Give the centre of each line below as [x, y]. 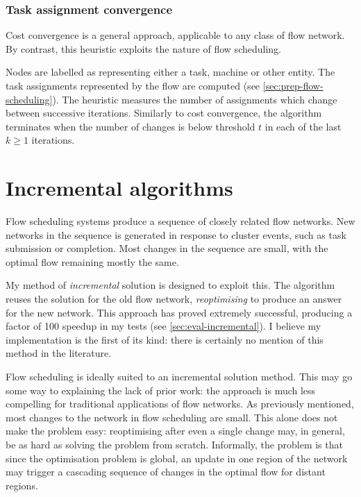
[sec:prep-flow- [293, 85]
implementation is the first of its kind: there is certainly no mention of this [165, 339]
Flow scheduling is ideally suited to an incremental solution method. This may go [179, 377]
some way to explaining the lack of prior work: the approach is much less [161, 390]
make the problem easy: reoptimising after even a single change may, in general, [175, 431]
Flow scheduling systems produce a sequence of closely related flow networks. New [180, 221]
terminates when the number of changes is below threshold [131, 126]
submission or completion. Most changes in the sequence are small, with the [167, 248]
